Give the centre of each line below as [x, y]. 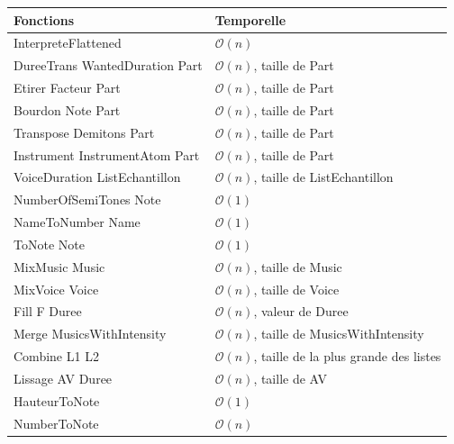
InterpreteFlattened [68, 43]
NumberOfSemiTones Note [87, 199]
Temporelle [250, 19]
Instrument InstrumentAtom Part [107, 154]
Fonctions [44, 19]
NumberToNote [56, 423]
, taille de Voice [296, 289]
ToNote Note [49, 244]
